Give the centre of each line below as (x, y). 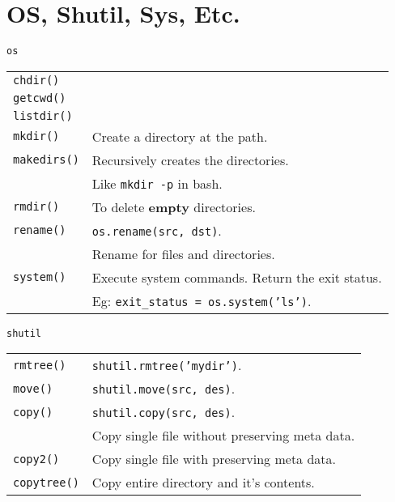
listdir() (43, 115)
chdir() (36, 80)
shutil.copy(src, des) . (164, 412)
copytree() (46, 482)
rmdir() (36, 207)
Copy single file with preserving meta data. (214, 459)
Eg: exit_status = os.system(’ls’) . (202, 300)
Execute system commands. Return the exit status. (237, 277)
